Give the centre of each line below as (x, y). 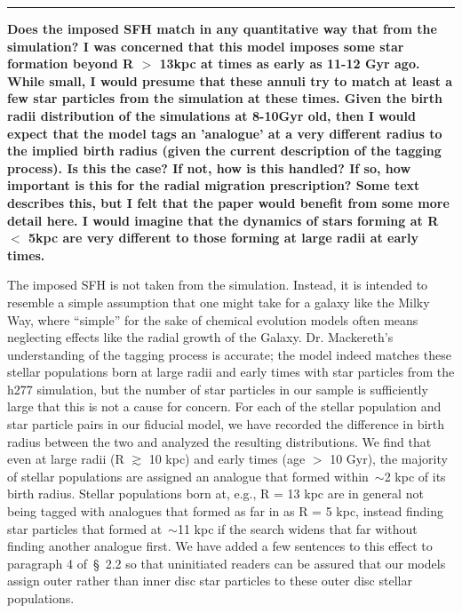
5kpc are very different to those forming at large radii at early (223, 238)
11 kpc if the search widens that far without (297, 528)
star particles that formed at (85, 528)
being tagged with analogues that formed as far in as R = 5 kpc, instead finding (225, 511)
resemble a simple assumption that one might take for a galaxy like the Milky (219, 302)
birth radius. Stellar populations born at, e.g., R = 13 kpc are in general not (215, 494)
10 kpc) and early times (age (227, 459)
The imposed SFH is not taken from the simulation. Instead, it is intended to (218, 285)
